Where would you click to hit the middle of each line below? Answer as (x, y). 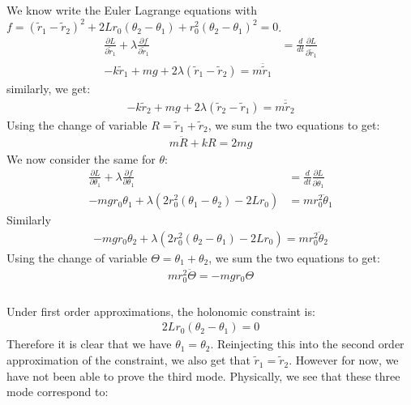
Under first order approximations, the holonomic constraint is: (161, 311)
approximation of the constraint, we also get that (128, 360)
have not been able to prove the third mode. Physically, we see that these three (203, 375)
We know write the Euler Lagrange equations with (132, 10)
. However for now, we (344, 360)
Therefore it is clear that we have (89, 344)
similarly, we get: (49, 88)
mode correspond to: (58, 392)
